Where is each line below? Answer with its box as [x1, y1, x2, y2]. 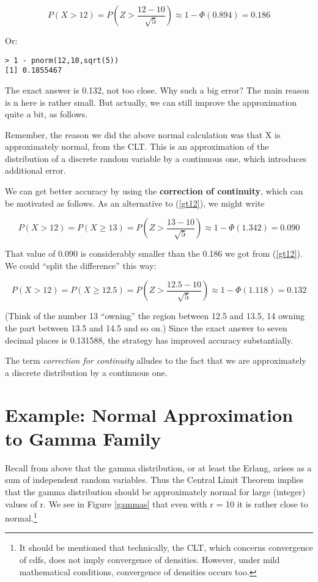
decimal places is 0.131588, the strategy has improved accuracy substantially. [5, 333, 294, 346]
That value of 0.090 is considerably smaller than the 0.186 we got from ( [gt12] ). [5, 247, 303, 260]
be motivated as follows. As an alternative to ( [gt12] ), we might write [5, 196, 265, 209]
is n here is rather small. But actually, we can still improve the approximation [5, 95, 297, 108]
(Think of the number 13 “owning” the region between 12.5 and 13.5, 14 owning [5, 309, 305, 322]
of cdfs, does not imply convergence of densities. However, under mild [19, 553, 280, 565]
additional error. [5, 164, 66, 177]
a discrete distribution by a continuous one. [5, 366, 168, 378]
